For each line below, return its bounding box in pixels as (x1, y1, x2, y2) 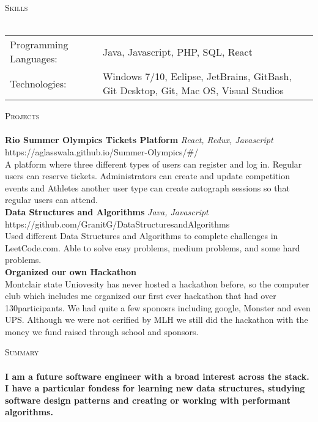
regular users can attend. (5, 193, 98, 206)
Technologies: (10, 76, 67, 91)
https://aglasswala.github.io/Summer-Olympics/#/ (5, 145, 199, 158)
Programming (10, 37, 68, 52)
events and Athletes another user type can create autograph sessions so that (5, 181, 290, 194)
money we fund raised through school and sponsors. (5, 325, 199, 338)
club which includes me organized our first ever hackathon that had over (5, 289, 276, 302)
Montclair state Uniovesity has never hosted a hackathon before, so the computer (5, 277, 309, 290)
